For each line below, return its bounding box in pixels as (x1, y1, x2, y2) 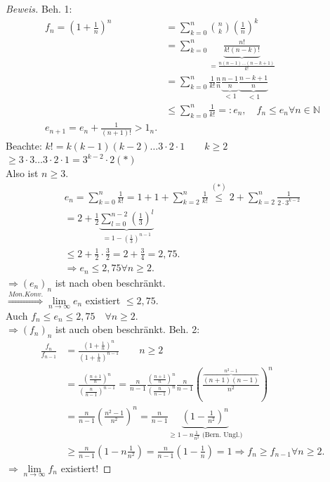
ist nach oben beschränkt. (55, 275, 166, 289)
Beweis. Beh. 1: (6, 1, 72, 15)
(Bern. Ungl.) (202, 431, 243, 438)
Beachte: (6, 138, 42, 152)
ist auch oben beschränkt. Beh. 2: (55, 322, 200, 337)
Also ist (6, 165, 39, 180)
